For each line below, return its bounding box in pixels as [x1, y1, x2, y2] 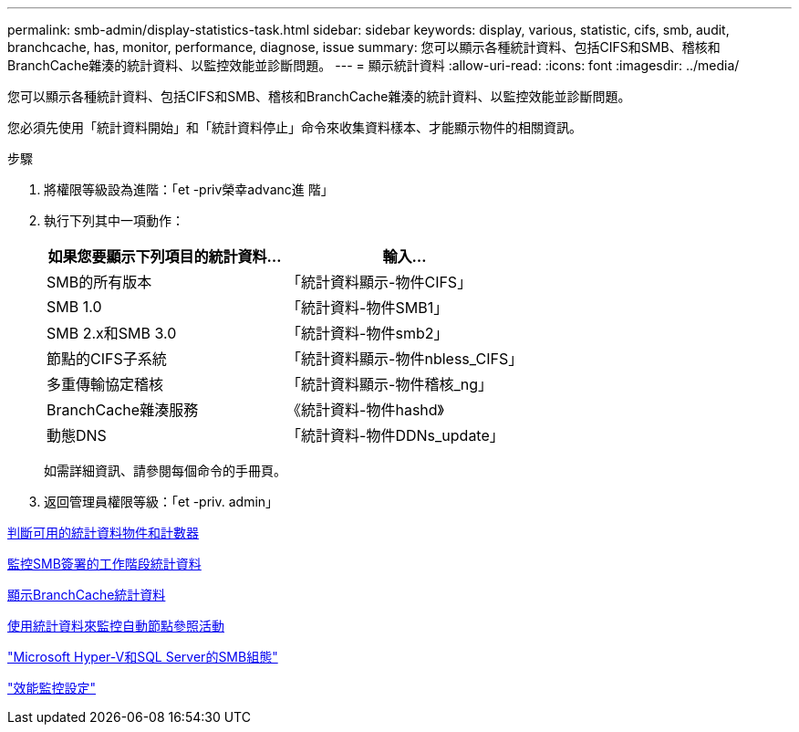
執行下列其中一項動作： [44, 213, 184, 228]
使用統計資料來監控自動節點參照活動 [7, 618, 224, 633]
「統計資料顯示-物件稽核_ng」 [286, 375, 493, 393]
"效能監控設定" [7, 680, 97, 695]
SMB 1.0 [47, 298, 102, 316]
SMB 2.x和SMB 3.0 [47, 324, 177, 342]
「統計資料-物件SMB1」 [286, 298, 449, 317]
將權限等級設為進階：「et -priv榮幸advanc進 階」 [44, 182, 334, 197]
